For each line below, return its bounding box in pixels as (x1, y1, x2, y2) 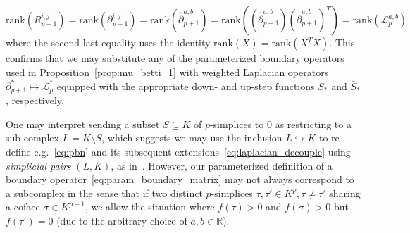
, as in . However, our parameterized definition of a (111, 158, 333, 172)
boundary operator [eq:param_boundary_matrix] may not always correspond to (6, 172, 354, 187)
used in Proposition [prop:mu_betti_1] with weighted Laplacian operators (6, 64, 329, 79)
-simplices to (209, 116, 264, 131)
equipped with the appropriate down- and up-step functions (56, 78, 315, 93)
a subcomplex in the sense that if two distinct (6, 185, 203, 200)
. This (329, 35, 355, 49)
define (6, 144, 31, 158)
